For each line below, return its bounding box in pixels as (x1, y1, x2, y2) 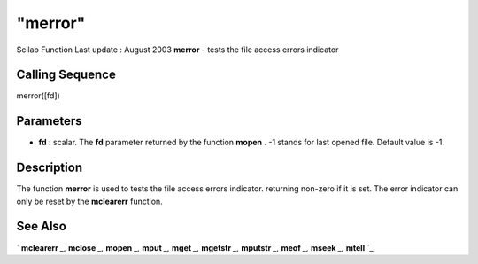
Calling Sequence (16, 67, 117, 82)
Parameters (16, 113, 82, 128)
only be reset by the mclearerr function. (16, 196, 163, 206)
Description (16, 160, 83, 175)
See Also (16, 219, 66, 234)
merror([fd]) (16, 90, 61, 101)
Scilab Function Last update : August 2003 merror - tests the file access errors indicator (16, 44, 339, 55)
